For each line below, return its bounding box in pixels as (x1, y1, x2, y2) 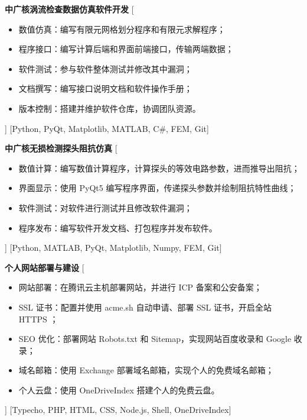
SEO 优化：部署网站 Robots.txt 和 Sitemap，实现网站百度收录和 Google (18, 332, 292, 345)
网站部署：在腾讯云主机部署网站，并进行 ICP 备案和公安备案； (18, 281, 262, 293)
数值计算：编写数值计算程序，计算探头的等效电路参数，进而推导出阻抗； (18, 161, 300, 174)
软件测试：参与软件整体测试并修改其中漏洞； (18, 62, 192, 75)
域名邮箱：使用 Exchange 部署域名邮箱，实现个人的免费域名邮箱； (18, 364, 274, 376)
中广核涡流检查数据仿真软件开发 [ (5, 3, 134, 15)
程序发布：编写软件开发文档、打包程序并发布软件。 (18, 221, 217, 234)
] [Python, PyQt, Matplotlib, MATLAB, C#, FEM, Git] (5, 122, 209, 134)
